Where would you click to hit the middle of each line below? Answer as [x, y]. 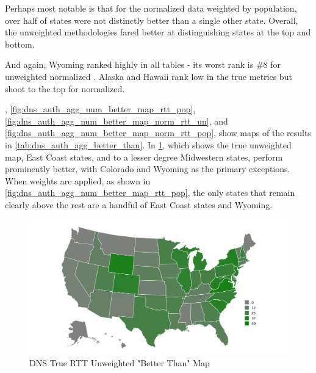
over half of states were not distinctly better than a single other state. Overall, [152, 20]
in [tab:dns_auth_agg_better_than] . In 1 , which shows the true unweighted [148, 144]
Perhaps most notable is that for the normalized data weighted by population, [151, 8]
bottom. [20, 44]
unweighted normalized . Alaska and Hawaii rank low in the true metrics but [149, 76]
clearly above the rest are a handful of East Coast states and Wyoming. [139, 204]
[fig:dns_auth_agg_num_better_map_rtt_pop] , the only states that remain [150, 193]
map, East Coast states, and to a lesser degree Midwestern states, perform [144, 157]
